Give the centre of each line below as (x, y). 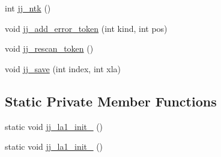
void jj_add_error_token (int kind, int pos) (86, 28)
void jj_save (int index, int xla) (63, 68)
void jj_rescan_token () (49, 48)
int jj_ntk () (28, 8)
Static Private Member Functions (111, 101)
